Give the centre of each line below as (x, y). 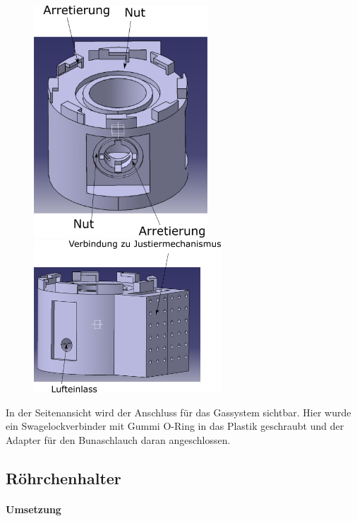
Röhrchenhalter (63, 478)
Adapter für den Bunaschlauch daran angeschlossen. (118, 439)
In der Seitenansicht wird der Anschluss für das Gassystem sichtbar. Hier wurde (178, 412)
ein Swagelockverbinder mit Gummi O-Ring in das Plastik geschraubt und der (175, 426)
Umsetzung (34, 509)
